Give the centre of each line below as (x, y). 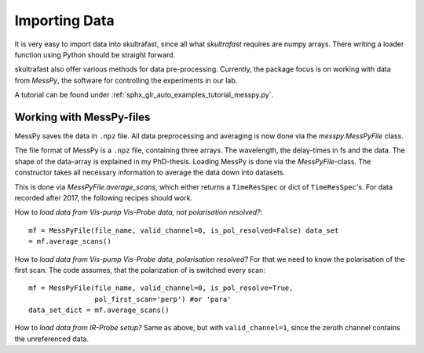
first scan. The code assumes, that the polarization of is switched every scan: (140, 270)
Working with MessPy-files (82, 117)
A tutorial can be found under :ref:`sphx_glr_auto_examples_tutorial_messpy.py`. (144, 95)
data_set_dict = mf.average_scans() (99, 310)
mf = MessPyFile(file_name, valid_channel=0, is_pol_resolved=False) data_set (184, 230)
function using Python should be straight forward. (95, 54)
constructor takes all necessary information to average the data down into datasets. (150, 172)
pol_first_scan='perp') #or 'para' (163, 299)
